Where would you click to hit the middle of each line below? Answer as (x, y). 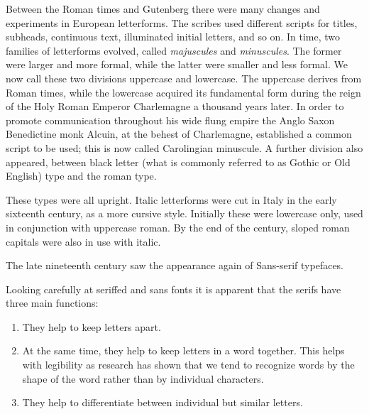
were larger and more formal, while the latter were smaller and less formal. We (177, 64)
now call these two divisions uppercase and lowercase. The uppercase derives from (184, 78)
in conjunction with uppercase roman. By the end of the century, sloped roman (178, 227)
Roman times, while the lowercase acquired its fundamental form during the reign (183, 92)
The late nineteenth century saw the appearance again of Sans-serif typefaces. (175, 265)
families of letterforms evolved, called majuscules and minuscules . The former (174, 50)
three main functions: (52, 303)
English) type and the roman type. (81, 176)
